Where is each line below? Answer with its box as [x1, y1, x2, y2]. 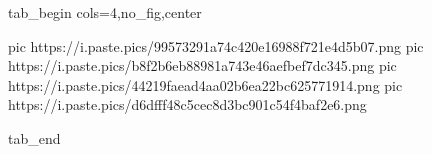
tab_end [8, 127, 61, 148]
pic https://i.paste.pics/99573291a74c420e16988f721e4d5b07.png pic [8, 35, 424, 56]
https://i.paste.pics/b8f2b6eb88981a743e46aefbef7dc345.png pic [8, 55, 397, 76]
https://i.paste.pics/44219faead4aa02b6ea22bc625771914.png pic [8, 74, 403, 95]
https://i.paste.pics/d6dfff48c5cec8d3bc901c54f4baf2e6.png [8, 94, 367, 115]
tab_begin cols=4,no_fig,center [8, 2, 202, 22]
